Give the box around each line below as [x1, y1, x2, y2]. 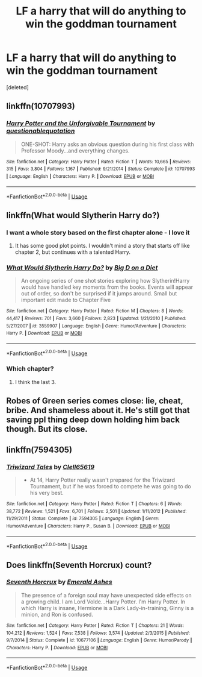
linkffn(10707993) [6, 101, 75, 112]
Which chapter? [6, 365, 54, 373]
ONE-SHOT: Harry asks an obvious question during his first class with [20, 140, 194, 148]
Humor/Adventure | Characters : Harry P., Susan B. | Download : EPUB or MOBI [6, 523, 170, 529]
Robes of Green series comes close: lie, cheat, [6, 396, 183, 406]
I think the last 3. [14, 378, 57, 385]
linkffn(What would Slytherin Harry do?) [6, 210, 160, 221]
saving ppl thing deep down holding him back [6, 415, 180, 425]
